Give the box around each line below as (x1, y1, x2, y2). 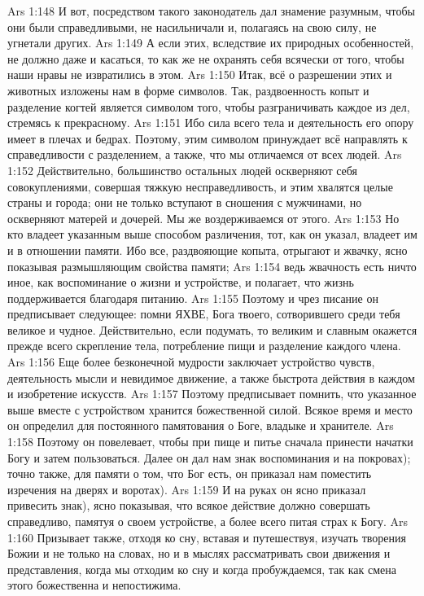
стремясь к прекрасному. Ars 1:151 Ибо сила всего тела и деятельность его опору (7, 114, 414, 131)
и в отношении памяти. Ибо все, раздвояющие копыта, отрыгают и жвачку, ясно (7, 241, 408, 258)
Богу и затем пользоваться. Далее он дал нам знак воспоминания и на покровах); (7, 449, 411, 466)
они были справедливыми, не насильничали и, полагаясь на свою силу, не (7, 18, 377, 35)
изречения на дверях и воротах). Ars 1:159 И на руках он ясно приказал (7, 480, 366, 497)
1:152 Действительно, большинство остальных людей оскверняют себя (7, 161, 357, 178)
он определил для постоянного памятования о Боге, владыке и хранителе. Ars (7, 417, 394, 434)
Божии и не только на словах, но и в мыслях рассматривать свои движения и (7, 545, 391, 562)
